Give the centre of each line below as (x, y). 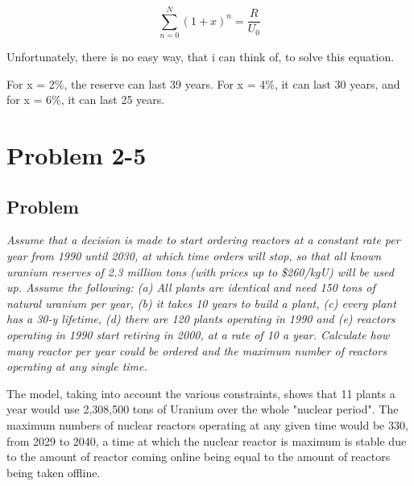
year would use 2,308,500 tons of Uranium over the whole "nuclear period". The (203, 409)
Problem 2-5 (77, 155)
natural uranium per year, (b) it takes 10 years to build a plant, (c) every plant (201, 303)
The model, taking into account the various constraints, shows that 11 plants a (201, 393)
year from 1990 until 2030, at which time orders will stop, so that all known (194, 256)
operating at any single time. (77, 366)
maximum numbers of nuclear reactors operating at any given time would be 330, (207, 425)
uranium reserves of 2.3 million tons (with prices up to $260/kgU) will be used (200, 271)
